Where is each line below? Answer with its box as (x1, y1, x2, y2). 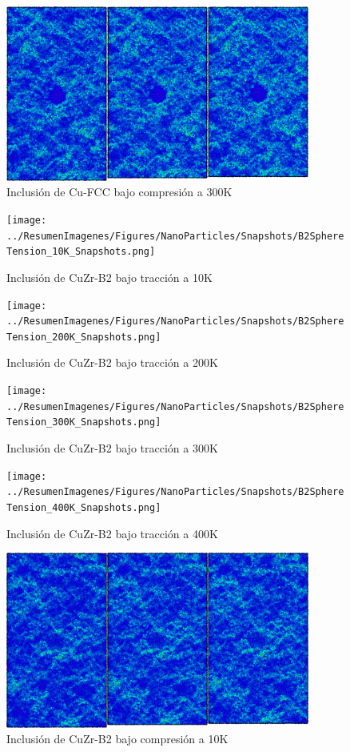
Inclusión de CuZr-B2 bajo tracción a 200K (6, 354, 218, 371)
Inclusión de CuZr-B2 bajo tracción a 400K (6, 525, 218, 541)
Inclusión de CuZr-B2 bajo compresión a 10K (6, 730, 229, 747)
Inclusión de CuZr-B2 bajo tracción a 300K (6, 440, 218, 456)
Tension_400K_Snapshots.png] (6, 501, 161, 513)
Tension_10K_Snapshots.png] (6, 246, 156, 258)
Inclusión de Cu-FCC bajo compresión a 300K (6, 183, 233, 200)
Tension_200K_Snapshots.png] (6, 331, 161, 343)
